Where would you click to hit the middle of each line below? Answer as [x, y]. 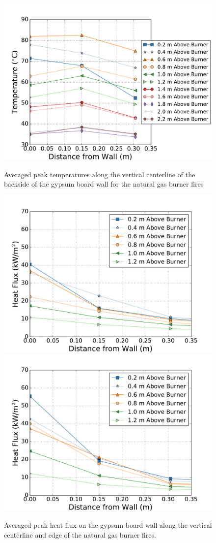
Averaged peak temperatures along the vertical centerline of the [100, 174]
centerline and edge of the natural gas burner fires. [80, 534]
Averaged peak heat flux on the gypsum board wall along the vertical [108, 525]
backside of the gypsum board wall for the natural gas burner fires [104, 184]
